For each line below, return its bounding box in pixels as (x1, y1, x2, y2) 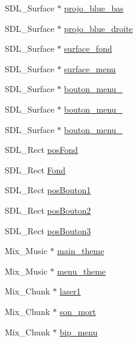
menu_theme (57, 264, 106, 277)
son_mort (59, 305, 96, 317)
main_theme (57, 244, 104, 257)
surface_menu (64, 62, 116, 75)
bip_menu (59, 325, 98, 338)
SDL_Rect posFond (5, 143, 78, 156)
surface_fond (64, 42, 112, 55)
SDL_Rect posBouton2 (5, 204, 91, 216)
